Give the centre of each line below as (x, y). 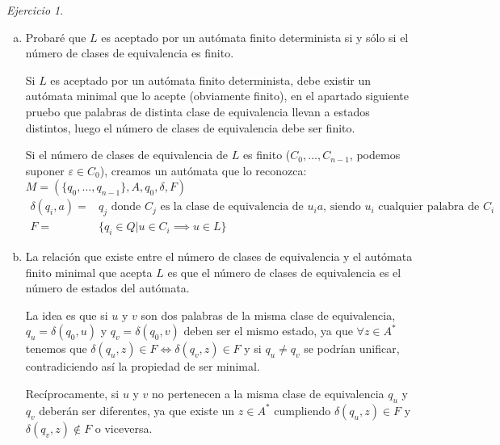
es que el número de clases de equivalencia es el (284, 272)
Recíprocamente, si (72, 393)
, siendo (342, 207)
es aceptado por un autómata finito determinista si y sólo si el (255, 37)
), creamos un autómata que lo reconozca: (203, 170)
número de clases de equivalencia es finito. (130, 53)
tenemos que (56, 348)
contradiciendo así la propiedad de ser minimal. (143, 366)
